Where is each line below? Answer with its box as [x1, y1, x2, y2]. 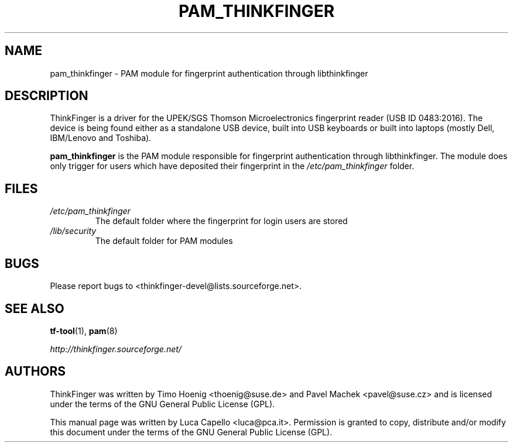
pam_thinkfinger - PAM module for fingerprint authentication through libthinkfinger [50, 68, 368, 78]
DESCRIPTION [5, 88, 88, 104]
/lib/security [50, 226, 97, 236]
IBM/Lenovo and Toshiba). [50, 133, 152, 143]
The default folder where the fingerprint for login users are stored [95, 216, 348, 226]
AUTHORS [5, 364, 66, 379]
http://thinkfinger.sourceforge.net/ [50, 343, 182, 354]
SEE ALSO [5, 301, 64, 316]
